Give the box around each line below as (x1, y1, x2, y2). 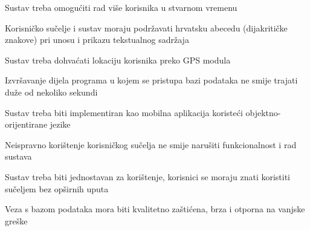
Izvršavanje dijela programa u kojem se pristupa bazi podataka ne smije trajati (5, 74, 298, 86)
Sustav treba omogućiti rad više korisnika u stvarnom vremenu (5, 1, 237, 13)
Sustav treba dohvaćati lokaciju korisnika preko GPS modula (5, 53, 231, 66)
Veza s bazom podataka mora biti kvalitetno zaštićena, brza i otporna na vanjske (5, 203, 305, 215)
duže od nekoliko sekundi (5, 85, 98, 98)
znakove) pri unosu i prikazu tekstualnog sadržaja (5, 33, 189, 46)
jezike (50, 118, 71, 131)
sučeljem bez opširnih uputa (5, 182, 109, 195)
